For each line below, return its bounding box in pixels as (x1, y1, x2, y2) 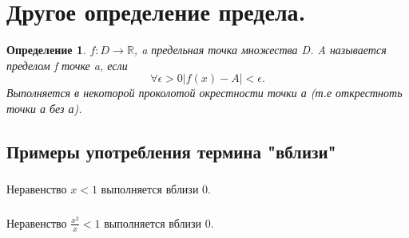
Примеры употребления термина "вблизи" (6, 139, 336, 163)
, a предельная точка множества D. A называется (133, 41, 387, 58)
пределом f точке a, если (6, 57, 128, 73)
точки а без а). (6, 99, 82, 116)
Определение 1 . (6, 41, 86, 58)
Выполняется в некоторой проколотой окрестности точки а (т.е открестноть (6, 84, 403, 101)
